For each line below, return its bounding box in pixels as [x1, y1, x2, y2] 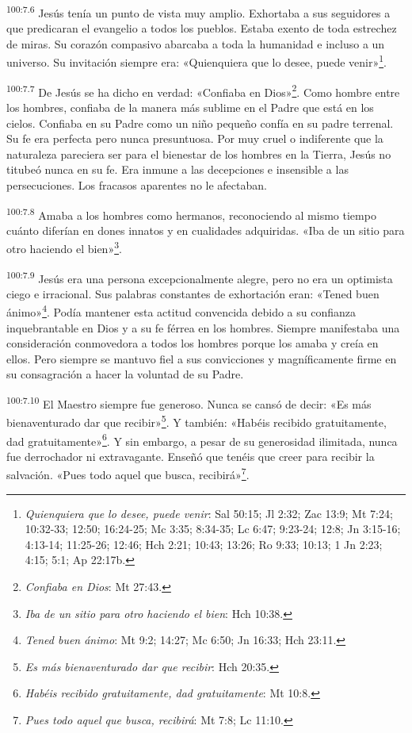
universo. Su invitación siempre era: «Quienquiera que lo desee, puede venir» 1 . [6, 52, 387, 71]
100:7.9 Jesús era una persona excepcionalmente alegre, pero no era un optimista [6, 267, 393, 286]
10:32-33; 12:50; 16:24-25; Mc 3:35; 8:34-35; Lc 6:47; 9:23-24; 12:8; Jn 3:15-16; [25, 520, 401, 537]
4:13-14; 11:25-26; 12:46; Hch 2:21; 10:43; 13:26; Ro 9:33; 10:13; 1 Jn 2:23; [25, 535, 383, 552]
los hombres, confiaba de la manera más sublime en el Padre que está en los [6, 98, 374, 115]
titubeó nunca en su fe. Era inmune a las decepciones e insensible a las [6, 161, 349, 178]
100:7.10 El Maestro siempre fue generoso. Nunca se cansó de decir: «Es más [6, 393, 372, 412]
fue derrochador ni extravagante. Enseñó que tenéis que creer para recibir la [6, 447, 375, 464]
